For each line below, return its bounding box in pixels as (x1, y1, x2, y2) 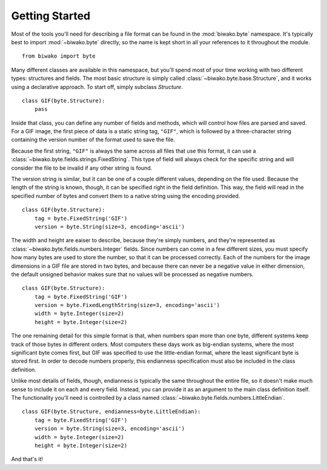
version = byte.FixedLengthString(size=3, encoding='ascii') (34, 302, 220, 309)
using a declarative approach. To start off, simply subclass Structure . (11, 83, 183, 90)
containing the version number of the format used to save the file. (11, 136, 175, 144)
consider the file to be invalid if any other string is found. (11, 164, 153, 171)
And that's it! (11, 455, 44, 463)
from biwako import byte (22, 53, 96, 60)
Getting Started (11, 9, 91, 22)
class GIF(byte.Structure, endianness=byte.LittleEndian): (22, 408, 201, 415)
